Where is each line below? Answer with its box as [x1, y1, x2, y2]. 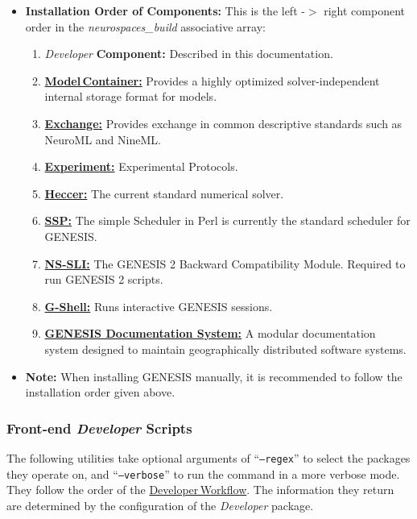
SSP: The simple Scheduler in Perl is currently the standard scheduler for [44, 212, 411, 229]
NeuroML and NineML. [44, 131, 161, 147]
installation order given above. [25, 384, 175, 401]
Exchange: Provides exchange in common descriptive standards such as [44, 114, 403, 131]
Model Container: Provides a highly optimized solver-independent [44, 72, 380, 89]
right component [324, 2, 406, 19]
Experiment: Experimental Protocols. [44, 158, 238, 175]
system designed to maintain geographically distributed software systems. [44, 340, 407, 357]
